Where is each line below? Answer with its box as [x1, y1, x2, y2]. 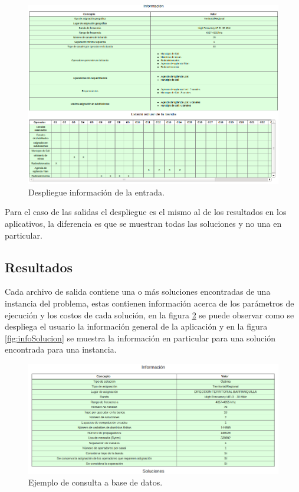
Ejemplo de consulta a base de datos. [28, 476, 163, 488]
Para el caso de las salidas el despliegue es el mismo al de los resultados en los [5, 206, 287, 218]
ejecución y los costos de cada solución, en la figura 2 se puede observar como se [5, 308, 294, 321]
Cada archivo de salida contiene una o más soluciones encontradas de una [5, 285, 271, 298]
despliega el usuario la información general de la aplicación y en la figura [5, 320, 268, 333]
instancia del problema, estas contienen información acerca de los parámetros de [5, 297, 294, 309]
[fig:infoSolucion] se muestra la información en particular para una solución [5, 331, 275, 344]
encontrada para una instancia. [5, 343, 117, 356]
